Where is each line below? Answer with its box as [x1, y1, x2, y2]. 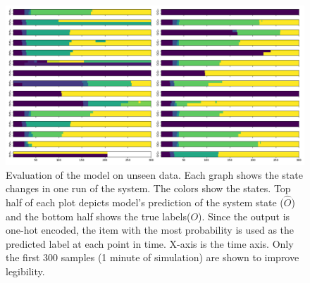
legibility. [6, 264, 45, 279]
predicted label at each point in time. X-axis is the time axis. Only [6, 236, 294, 251]
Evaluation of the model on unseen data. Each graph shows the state [6, 167, 303, 182]
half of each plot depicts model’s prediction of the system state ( [6, 195, 284, 210]
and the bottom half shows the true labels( [6, 208, 191, 223]
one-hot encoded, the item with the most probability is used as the [6, 222, 294, 237]
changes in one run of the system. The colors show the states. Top [6, 181, 291, 196]
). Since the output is [198, 208, 290, 223]
